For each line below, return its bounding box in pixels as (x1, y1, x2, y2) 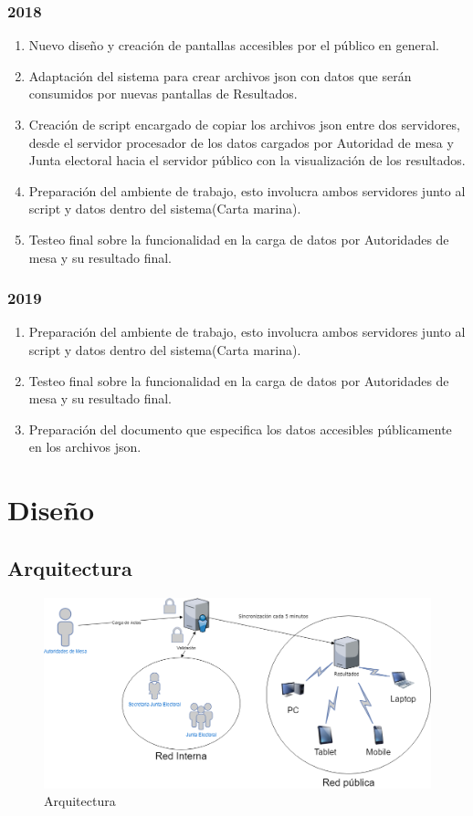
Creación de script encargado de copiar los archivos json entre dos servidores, (28, 115, 460, 133)
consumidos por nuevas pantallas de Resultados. (28, 84, 298, 103)
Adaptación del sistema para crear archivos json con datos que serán (28, 66, 412, 85)
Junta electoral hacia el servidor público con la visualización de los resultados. (28, 151, 466, 170)
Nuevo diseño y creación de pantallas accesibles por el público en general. (28, 36, 439, 55)
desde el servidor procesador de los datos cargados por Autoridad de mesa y (28, 132, 454, 152)
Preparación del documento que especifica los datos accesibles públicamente (28, 419, 452, 438)
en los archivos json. (28, 437, 142, 456)
